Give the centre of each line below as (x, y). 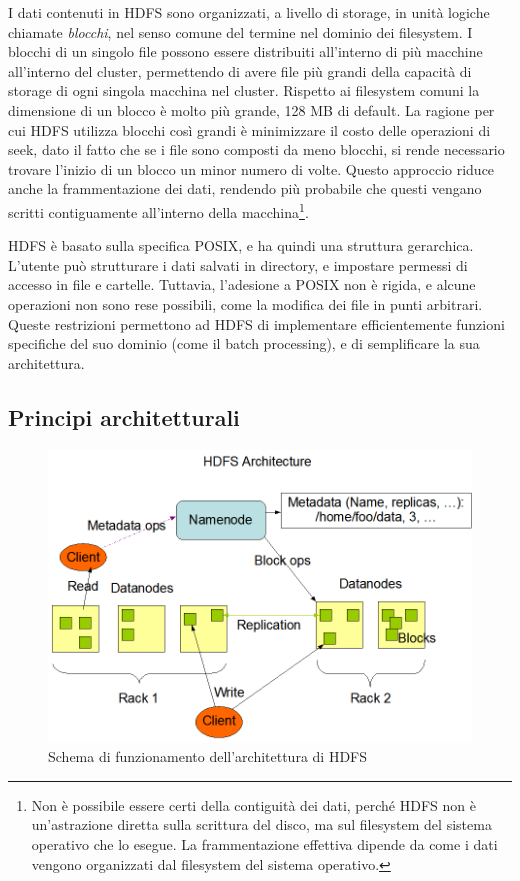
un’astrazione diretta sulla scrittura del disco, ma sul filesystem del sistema (261, 824)
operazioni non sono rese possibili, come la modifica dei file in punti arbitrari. (245, 303)
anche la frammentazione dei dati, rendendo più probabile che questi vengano (245, 188)
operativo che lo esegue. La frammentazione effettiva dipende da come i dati (264, 843)
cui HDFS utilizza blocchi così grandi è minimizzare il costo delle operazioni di (249, 129)
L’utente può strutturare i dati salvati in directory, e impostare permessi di (238, 264)
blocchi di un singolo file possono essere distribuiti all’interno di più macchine (245, 51)
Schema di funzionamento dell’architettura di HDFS (208, 756)
